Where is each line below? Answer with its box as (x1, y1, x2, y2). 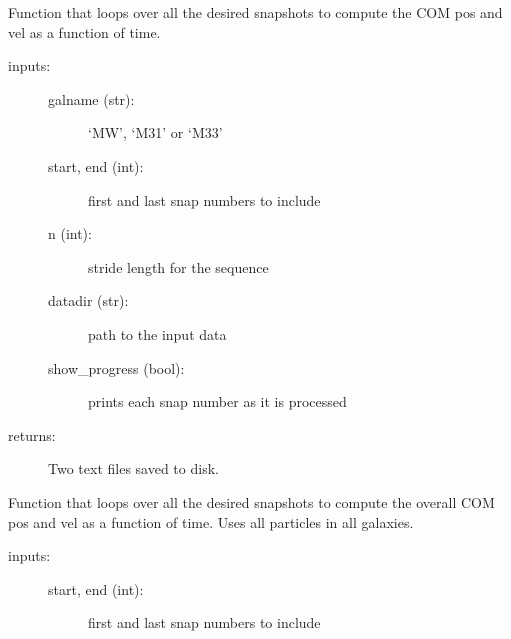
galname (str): (48, 88, 135, 109)
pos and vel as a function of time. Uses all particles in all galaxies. (8, 511, 414, 532)
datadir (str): (48, 290, 129, 311)
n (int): (48, 223, 92, 244)
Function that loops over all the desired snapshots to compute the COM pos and (8, 2, 503, 22)
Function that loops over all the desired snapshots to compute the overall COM (8, 491, 495, 512)
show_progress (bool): (48, 357, 185, 378)
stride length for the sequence (88, 256, 269, 277)
